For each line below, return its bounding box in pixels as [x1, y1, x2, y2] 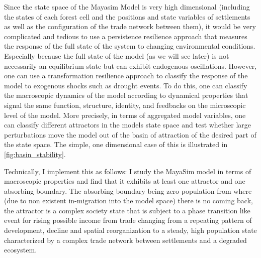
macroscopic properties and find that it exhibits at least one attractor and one [4, 176, 245, 186]
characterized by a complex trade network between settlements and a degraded [4, 234, 247, 245]
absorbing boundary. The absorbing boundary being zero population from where [4, 185, 252, 196]
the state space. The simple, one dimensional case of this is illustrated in [4, 139, 228, 150]
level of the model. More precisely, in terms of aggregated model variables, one [4, 109, 246, 120]
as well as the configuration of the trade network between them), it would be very [4, 21, 256, 32]
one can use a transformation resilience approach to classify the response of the [4, 70, 248, 81]
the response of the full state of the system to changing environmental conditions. [4, 41, 255, 51]
